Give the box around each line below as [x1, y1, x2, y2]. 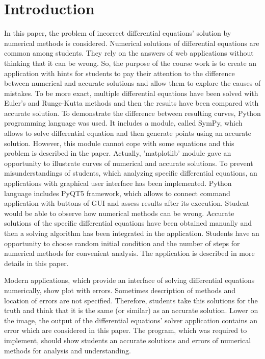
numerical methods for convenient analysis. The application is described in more [4, 248, 255, 258]
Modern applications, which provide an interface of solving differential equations [4, 275, 255, 285]
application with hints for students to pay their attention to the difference [4, 67, 235, 78]
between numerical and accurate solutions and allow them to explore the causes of [4, 78, 261, 88]
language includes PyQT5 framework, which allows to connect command [4, 187, 230, 198]
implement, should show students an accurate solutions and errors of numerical [4, 334, 251, 345]
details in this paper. [4, 257, 69, 268]
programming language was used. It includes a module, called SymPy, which [4, 117, 243, 128]
